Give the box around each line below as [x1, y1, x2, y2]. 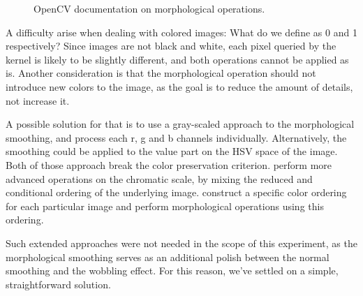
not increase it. [6, 93, 70, 108]
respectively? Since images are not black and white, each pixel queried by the [6, 38, 336, 53]
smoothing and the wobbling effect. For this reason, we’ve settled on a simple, [6, 263, 339, 278]
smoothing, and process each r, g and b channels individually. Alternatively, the [6, 130, 347, 145]
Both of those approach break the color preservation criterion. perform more [6, 157, 332, 172]
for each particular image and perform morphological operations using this [6, 198, 324, 213]
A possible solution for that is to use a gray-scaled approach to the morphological [6, 117, 355, 131]
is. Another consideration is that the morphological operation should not [6, 66, 316, 80]
